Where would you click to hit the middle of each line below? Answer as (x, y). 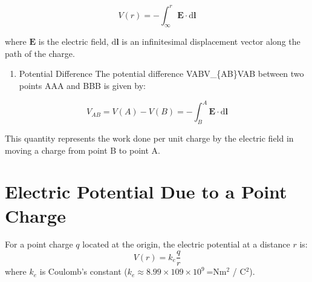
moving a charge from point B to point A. (83, 150)
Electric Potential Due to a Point (146, 192)
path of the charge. (40, 53)
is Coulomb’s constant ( (83, 271)
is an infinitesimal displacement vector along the (211, 41)
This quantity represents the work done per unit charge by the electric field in (149, 138)
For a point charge (39, 244)
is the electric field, (73, 41)
